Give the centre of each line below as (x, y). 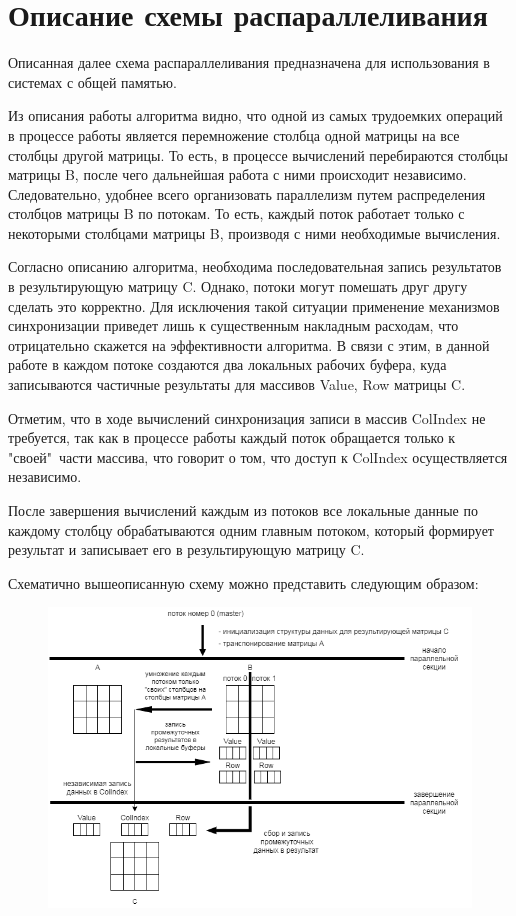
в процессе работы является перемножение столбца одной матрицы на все (234, 134)
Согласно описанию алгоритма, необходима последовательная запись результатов (255, 266)
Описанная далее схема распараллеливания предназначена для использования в (249, 62)
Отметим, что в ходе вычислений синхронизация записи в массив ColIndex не (247, 417)
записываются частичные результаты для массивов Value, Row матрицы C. (237, 384)
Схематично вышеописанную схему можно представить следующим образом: (243, 582)
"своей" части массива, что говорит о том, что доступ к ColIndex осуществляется (258, 456)
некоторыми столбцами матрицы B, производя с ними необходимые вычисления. (254, 232)
